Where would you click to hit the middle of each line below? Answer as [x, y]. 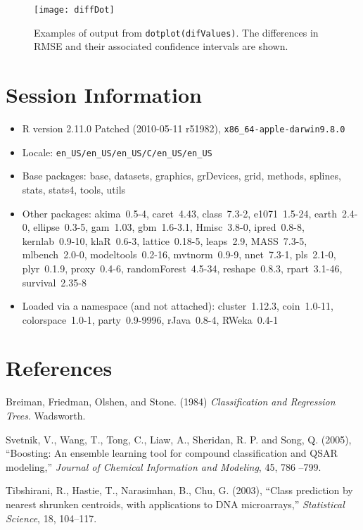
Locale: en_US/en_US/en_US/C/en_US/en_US [117, 152]
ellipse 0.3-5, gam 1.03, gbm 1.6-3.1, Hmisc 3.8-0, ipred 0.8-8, [169, 227]
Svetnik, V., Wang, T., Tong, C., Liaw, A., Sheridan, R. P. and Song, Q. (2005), [179, 439]
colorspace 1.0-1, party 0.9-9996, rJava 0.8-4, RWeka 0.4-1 [150, 319]
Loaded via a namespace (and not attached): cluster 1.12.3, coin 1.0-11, [178, 306]
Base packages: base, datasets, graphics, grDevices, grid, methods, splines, [181, 176]
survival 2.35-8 [54, 282]
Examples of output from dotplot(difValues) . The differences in [176, 32]
